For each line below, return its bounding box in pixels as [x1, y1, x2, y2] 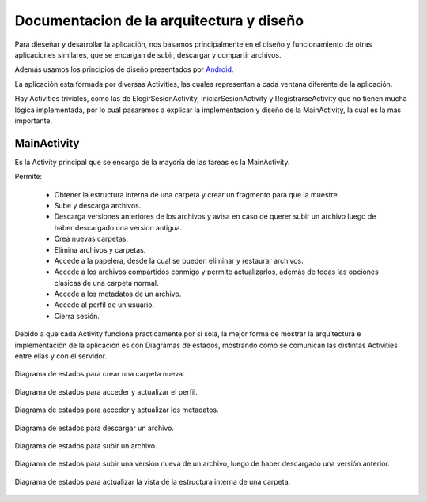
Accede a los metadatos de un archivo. [54, 289, 182, 299]
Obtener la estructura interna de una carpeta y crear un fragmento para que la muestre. [54, 189, 340, 199]
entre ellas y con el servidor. [14, 351, 107, 361]
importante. [14, 115, 53, 126]
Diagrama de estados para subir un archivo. [14, 441, 157, 450]
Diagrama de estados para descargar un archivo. [14, 423, 174, 433]
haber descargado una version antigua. [54, 223, 183, 232]
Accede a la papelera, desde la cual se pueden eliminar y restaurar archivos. [54, 256, 304, 265]
